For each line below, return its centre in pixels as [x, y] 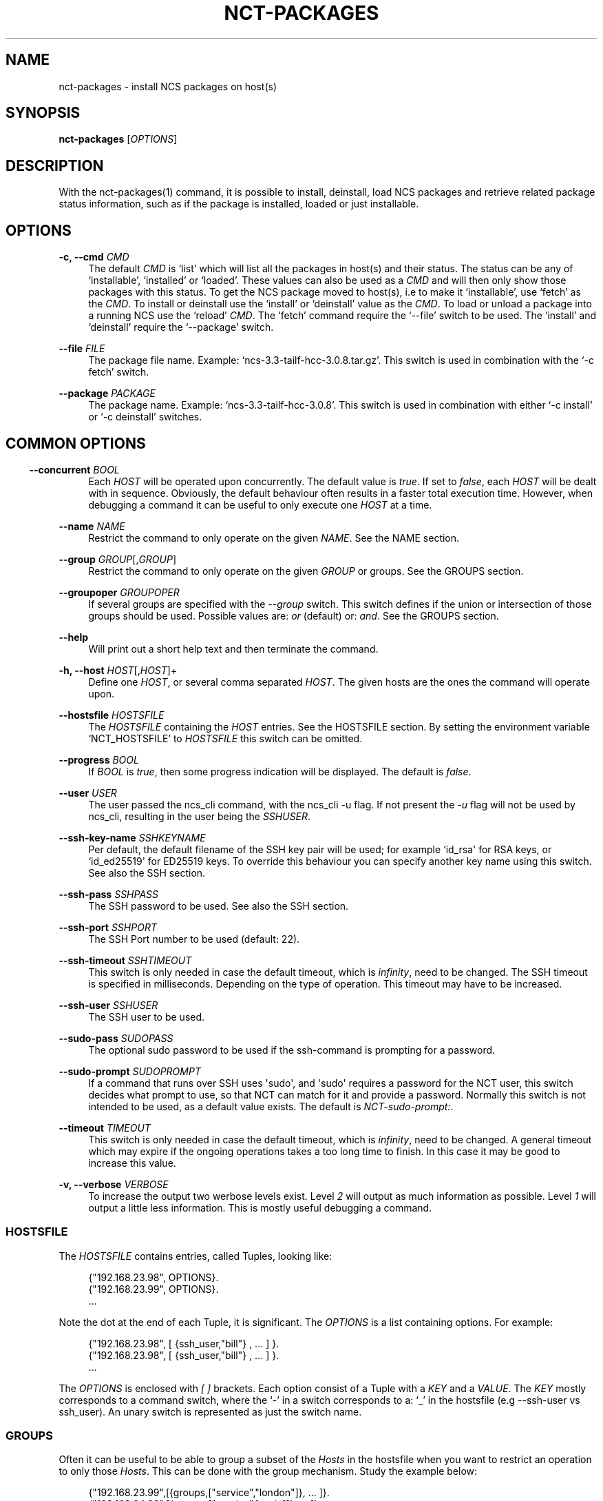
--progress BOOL [99, 759]
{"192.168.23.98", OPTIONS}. [154, 1277]
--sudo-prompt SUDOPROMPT [130, 1071]
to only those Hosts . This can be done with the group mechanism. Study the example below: [268, 1471]
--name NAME [92, 526]
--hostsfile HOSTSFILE [112, 715]
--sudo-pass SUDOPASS [116, 1038]
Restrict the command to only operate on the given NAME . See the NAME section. [274, 538]
